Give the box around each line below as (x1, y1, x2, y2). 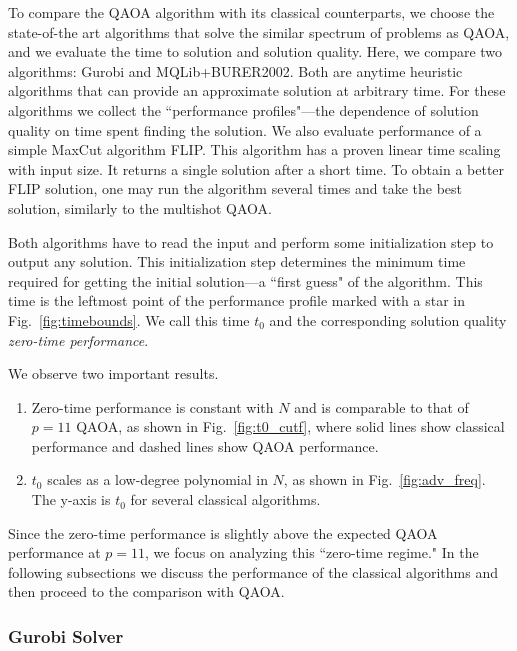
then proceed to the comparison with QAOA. (8, 581, 285, 602)
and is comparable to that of (294, 396, 469, 417)
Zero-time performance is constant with (31, 396, 274, 417)
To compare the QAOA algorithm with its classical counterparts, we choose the (8, 2, 495, 22)
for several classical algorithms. (130, 489, 321, 510)
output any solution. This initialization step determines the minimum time (8, 251, 466, 272)
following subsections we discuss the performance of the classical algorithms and (8, 561, 498, 582)
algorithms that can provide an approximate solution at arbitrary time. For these (8, 80, 506, 101)
